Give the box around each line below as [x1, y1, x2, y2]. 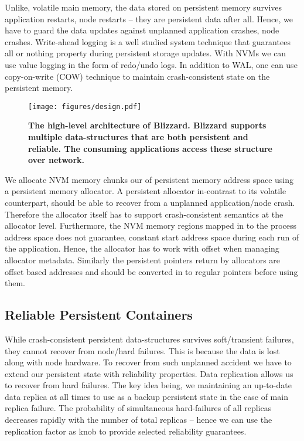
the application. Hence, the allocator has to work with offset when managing [5, 242, 279, 255]
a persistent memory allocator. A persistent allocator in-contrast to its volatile [5, 185, 286, 197]
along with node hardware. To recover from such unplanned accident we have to [5, 356, 292, 368]
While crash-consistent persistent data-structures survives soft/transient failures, [5, 333, 294, 345]
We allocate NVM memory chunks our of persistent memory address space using [5, 173, 294, 185]
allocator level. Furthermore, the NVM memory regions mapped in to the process [5, 219, 297, 232]
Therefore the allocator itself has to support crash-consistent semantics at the [5, 208, 283, 220]
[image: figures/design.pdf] [28, 102, 142, 111]
